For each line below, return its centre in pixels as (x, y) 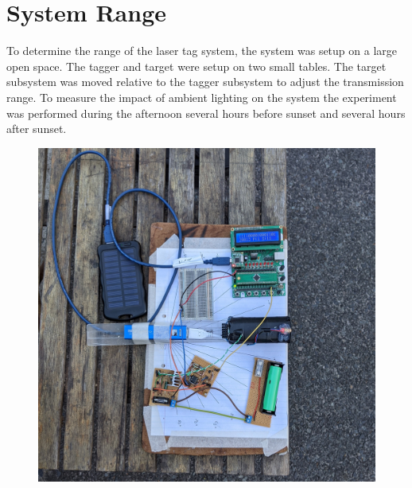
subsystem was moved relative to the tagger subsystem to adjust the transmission (205, 82)
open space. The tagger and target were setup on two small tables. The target (196, 66)
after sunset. (37, 129)
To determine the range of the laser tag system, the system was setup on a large (202, 51)
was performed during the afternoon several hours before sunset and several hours (206, 113)
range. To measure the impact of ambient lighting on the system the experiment (202, 97)
